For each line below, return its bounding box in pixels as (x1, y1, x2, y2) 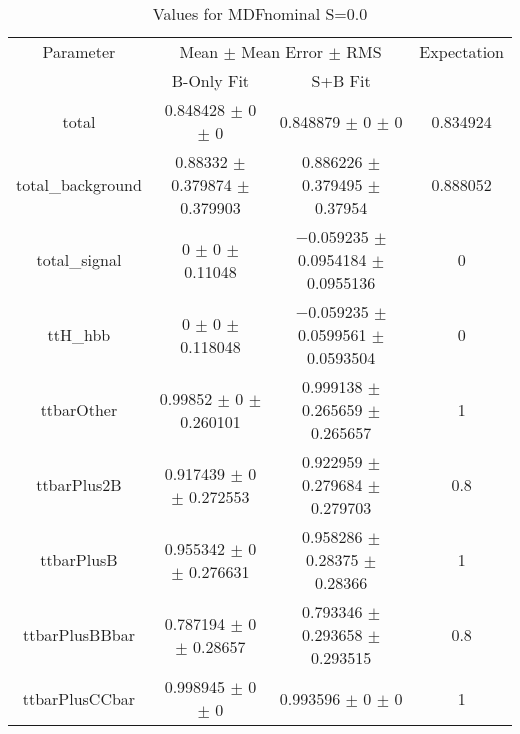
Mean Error (241, 40, 324, 63)
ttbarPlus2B (36, 473, 122, 496)
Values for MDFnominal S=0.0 (152, 2, 368, 25)
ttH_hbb (47, 323, 111, 346)
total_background (16, 173, 142, 196)
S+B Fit (311, 69, 371, 92)
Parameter (42, 40, 116, 63)
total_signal (36, 248, 122, 271)
